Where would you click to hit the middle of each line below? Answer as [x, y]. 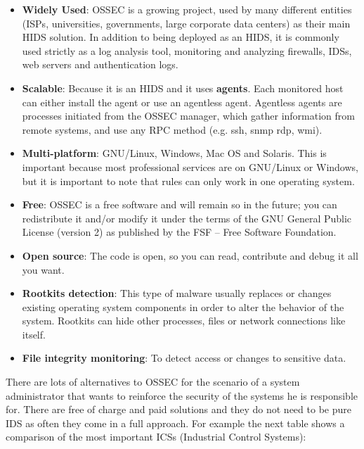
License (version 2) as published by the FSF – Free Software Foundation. [179, 232]
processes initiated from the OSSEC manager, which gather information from [188, 116]
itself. [34, 334]
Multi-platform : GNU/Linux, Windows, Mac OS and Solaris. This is [174, 153]
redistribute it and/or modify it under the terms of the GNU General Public [187, 218]
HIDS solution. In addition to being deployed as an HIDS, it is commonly [181, 37]
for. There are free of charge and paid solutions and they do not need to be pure [178, 409]
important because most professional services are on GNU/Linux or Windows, [190, 166]
